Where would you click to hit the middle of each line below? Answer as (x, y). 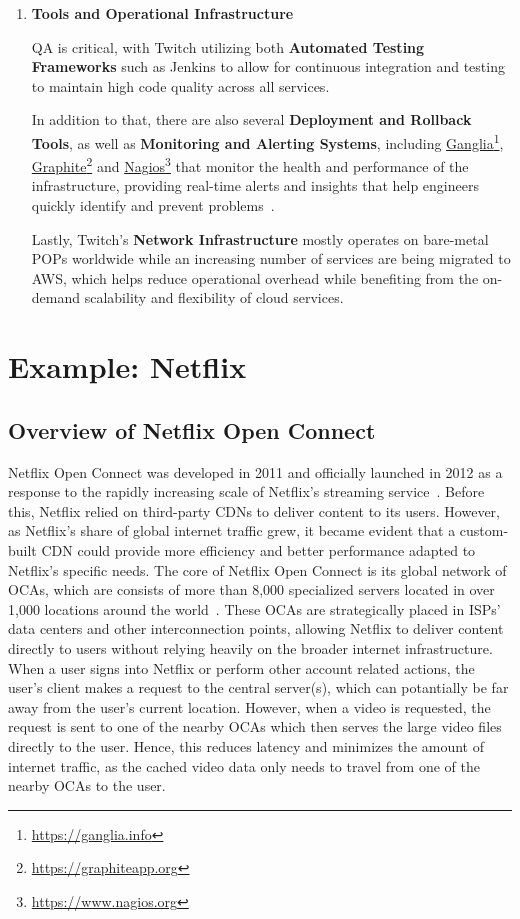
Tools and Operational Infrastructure (162, 13)
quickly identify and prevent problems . (153, 205)
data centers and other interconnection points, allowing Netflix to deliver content (256, 628)
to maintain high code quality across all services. (180, 85)
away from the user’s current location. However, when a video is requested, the (249, 706)
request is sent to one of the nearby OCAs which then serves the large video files (255, 726)
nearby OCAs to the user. (87, 785)
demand (56, 297)
